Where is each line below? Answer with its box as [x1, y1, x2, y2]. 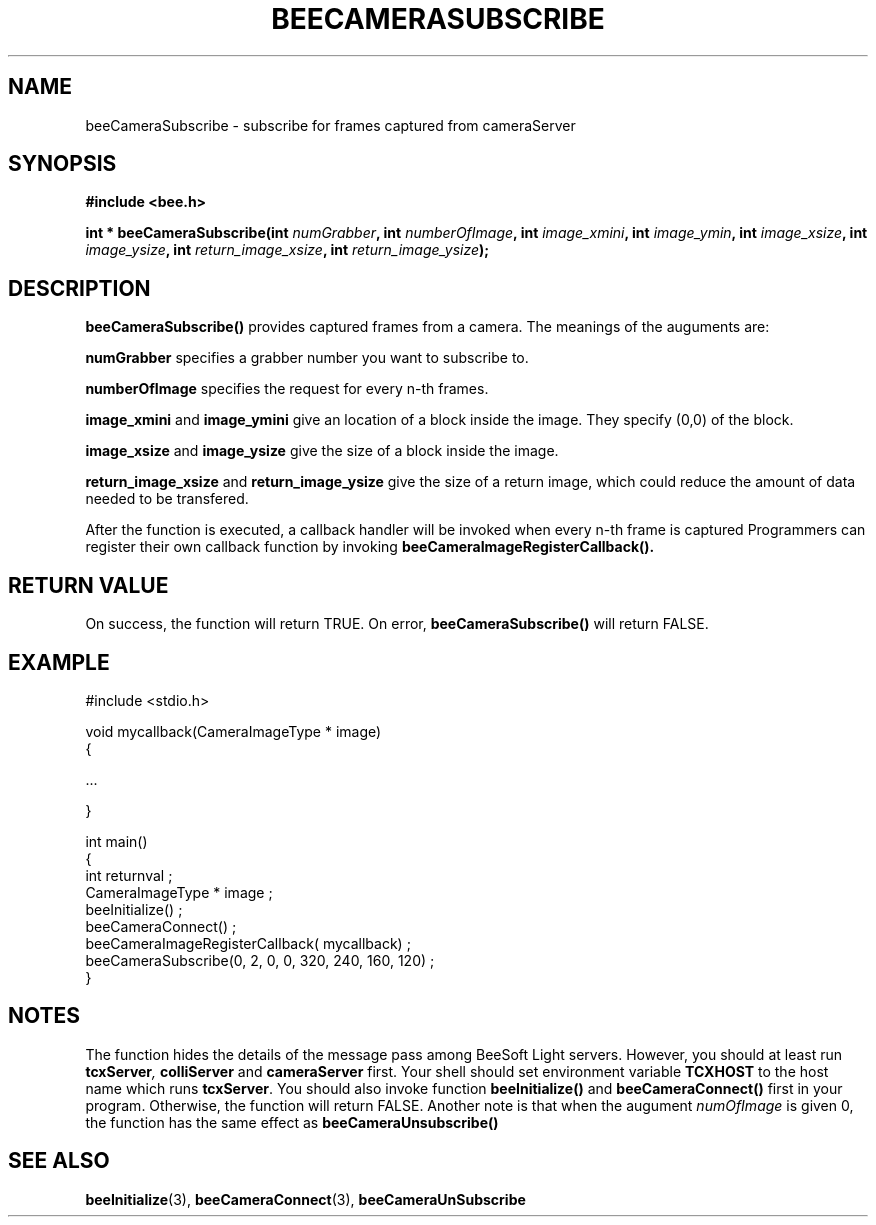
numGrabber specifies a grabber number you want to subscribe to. [85, 349, 529, 367]
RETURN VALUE [8, 572, 169, 598]
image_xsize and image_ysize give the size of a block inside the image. [85, 442, 559, 460]
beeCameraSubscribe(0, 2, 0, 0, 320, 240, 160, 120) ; [85, 951, 435, 969]
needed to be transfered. [85, 490, 249, 508]
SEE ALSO [8, 1148, 110, 1174]
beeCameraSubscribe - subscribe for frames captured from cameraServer [85, 116, 576, 134]
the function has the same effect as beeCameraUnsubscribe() [85, 1113, 499, 1131]
